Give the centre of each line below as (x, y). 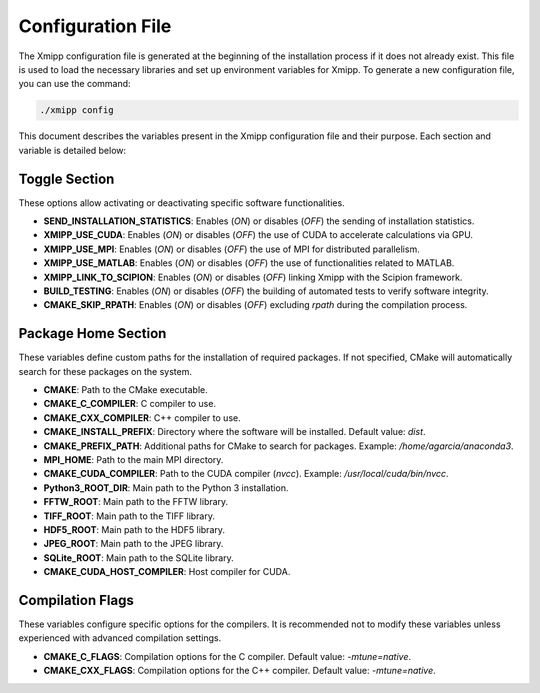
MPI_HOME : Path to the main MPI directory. (133, 459)
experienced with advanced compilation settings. (120, 638)
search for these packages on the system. (105, 371)
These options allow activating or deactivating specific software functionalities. (181, 202)
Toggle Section (66, 178)
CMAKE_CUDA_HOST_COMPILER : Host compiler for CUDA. (167, 572)
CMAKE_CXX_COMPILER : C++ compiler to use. (142, 417)
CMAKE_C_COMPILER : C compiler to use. (130, 404)
